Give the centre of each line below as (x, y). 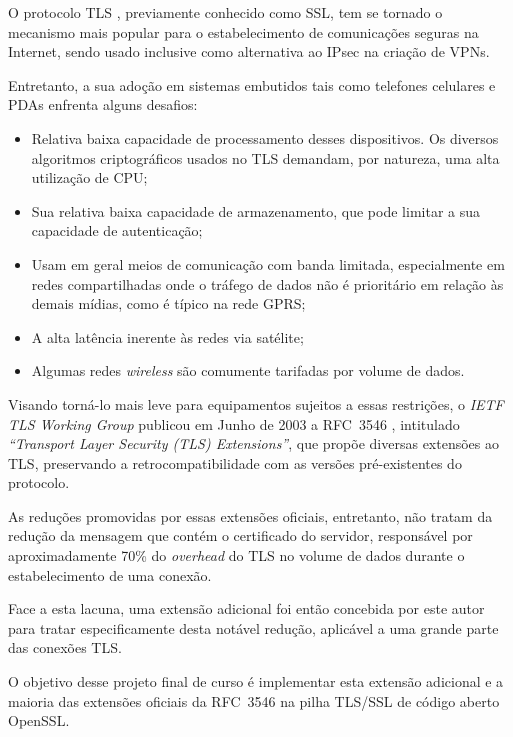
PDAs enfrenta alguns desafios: (103, 104)
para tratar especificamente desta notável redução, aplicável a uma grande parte (253, 627)
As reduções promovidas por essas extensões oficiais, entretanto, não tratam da (250, 515)
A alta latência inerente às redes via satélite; (167, 336)
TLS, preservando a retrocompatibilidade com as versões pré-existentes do (235, 462)
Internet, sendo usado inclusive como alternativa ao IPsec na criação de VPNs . (249, 51)
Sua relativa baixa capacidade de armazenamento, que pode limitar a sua (255, 210)
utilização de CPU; (89, 177)
